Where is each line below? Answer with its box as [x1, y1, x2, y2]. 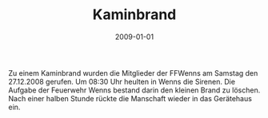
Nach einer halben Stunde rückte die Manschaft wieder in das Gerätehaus [8, 93, 252, 103]
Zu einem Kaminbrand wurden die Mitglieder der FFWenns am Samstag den [8, 68, 258, 77]
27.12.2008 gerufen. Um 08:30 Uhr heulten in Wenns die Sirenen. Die [8, 77, 236, 86]
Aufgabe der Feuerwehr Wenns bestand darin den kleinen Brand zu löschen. [8, 85, 261, 95]
